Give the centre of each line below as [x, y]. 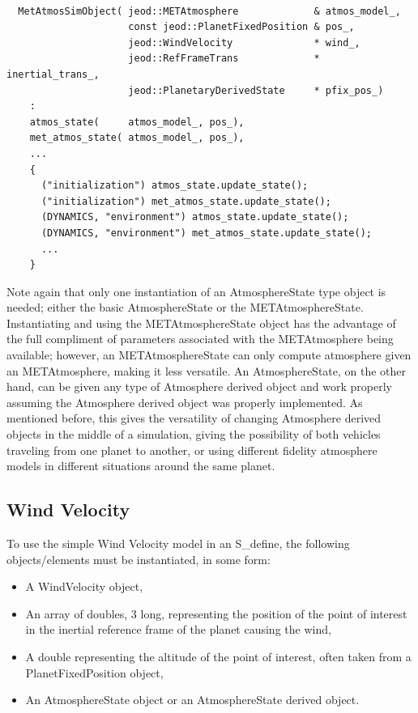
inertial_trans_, [53, 74]
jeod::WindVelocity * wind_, [244, 42]
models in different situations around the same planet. [141, 466]
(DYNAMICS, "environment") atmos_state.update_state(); [195, 217]
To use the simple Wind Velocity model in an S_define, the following [178, 543]
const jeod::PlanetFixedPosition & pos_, [241, 27]
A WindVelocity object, [84, 586]
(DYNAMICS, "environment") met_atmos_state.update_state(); [207, 233]
